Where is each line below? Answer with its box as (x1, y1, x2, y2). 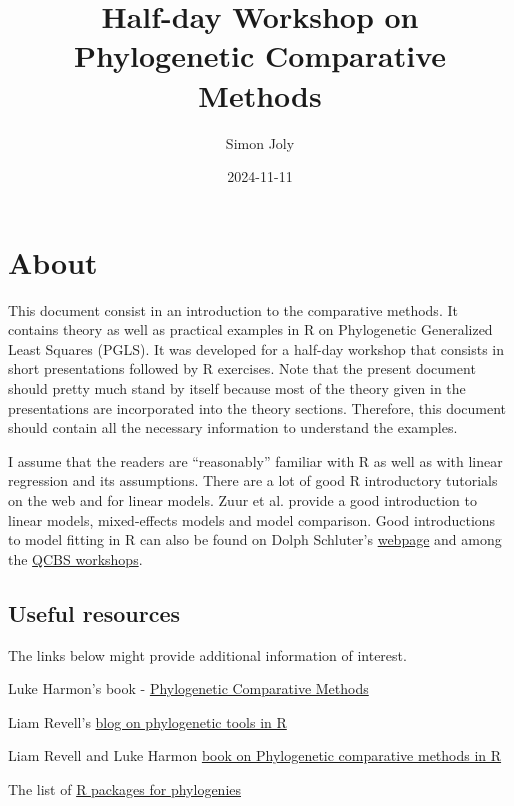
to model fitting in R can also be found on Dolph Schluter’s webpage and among (8, 529, 502, 550)
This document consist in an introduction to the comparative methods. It (8, 299, 458, 320)
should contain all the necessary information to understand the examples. (8, 417, 458, 438)
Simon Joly (225, 132, 295, 153)
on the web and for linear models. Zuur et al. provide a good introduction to (8, 489, 477, 510)
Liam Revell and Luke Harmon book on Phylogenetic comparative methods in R (8, 745, 502, 766)
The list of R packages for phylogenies (8, 778, 242, 799)
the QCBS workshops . (8, 548, 143, 569)
